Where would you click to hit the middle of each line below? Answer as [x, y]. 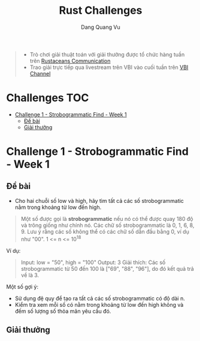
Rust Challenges [101, 11]
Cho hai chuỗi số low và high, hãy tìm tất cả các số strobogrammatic [99, 201]
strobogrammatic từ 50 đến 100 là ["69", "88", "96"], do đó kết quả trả [107, 268]
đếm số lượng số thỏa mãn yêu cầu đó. [63, 311]
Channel [40, 73]
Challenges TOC [48, 98]
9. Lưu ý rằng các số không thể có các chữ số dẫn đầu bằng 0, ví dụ [105, 231]
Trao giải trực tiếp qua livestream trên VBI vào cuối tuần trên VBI [109, 67]
